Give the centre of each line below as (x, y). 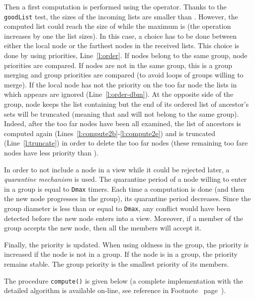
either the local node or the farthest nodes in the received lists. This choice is (122, 45)
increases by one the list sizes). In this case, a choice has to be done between (120, 36)
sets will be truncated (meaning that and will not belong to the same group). (122, 113)
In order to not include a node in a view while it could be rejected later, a (117, 169)
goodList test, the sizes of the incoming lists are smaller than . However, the (121, 16)
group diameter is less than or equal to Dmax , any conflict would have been (117, 208)
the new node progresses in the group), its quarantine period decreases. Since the (127, 198)
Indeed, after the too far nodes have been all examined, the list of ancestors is (123, 123)
